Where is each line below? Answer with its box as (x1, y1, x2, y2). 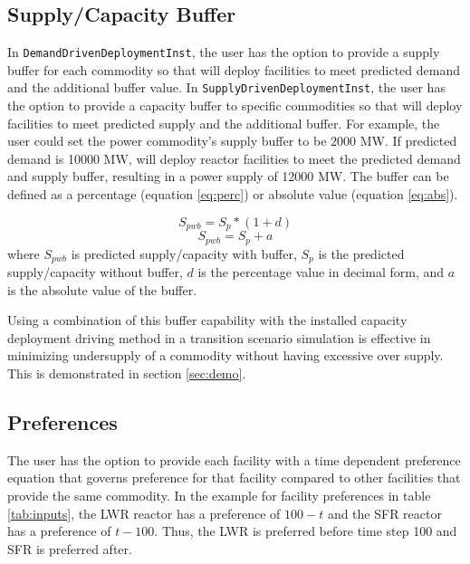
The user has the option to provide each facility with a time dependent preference (7, 450, 461, 469)
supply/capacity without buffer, (7, 263, 183, 282)
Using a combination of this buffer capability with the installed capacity (7, 311, 408, 330)
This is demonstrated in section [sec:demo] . (7, 364, 246, 382)
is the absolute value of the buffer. (7, 280, 197, 299)
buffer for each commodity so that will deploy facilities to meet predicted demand (7, 60, 460, 79)
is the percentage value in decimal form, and (197, 263, 445, 282)
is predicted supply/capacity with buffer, (71, 244, 297, 263)
